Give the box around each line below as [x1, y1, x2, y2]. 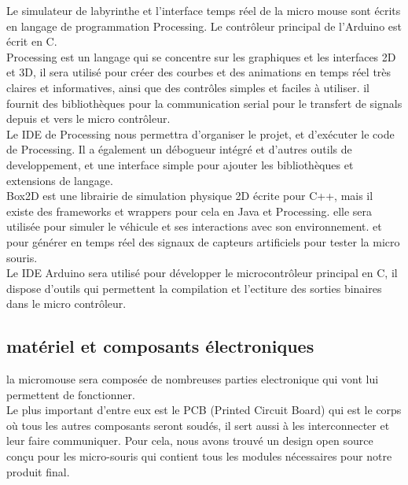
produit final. [6, 463, 70, 479]
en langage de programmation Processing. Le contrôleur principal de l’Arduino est [6, 17, 402, 34]
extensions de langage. [6, 172, 113, 188]
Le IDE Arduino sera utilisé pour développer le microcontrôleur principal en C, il [6, 265, 398, 281]
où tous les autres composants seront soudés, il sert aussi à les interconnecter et [6, 417, 390, 433]
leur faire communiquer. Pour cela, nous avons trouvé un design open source [6, 432, 373, 449]
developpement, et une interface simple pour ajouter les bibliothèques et [6, 156, 354, 172]
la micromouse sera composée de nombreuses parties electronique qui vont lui [6, 371, 379, 387]
